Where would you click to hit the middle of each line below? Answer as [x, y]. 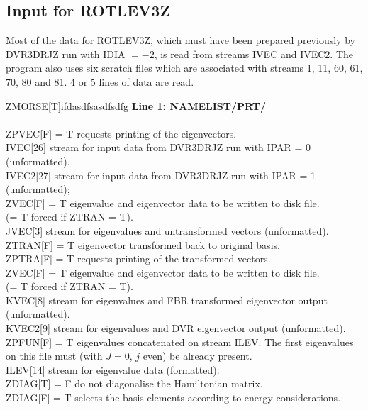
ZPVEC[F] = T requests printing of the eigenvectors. [121, 133]
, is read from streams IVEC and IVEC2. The [253, 54]
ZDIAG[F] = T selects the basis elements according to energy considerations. [173, 398]
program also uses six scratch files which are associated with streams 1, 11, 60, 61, [184, 68]
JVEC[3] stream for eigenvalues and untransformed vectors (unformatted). [167, 230]
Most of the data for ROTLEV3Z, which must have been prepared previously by [180, 40]
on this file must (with [54, 356]
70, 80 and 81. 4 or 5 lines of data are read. [100, 81]
